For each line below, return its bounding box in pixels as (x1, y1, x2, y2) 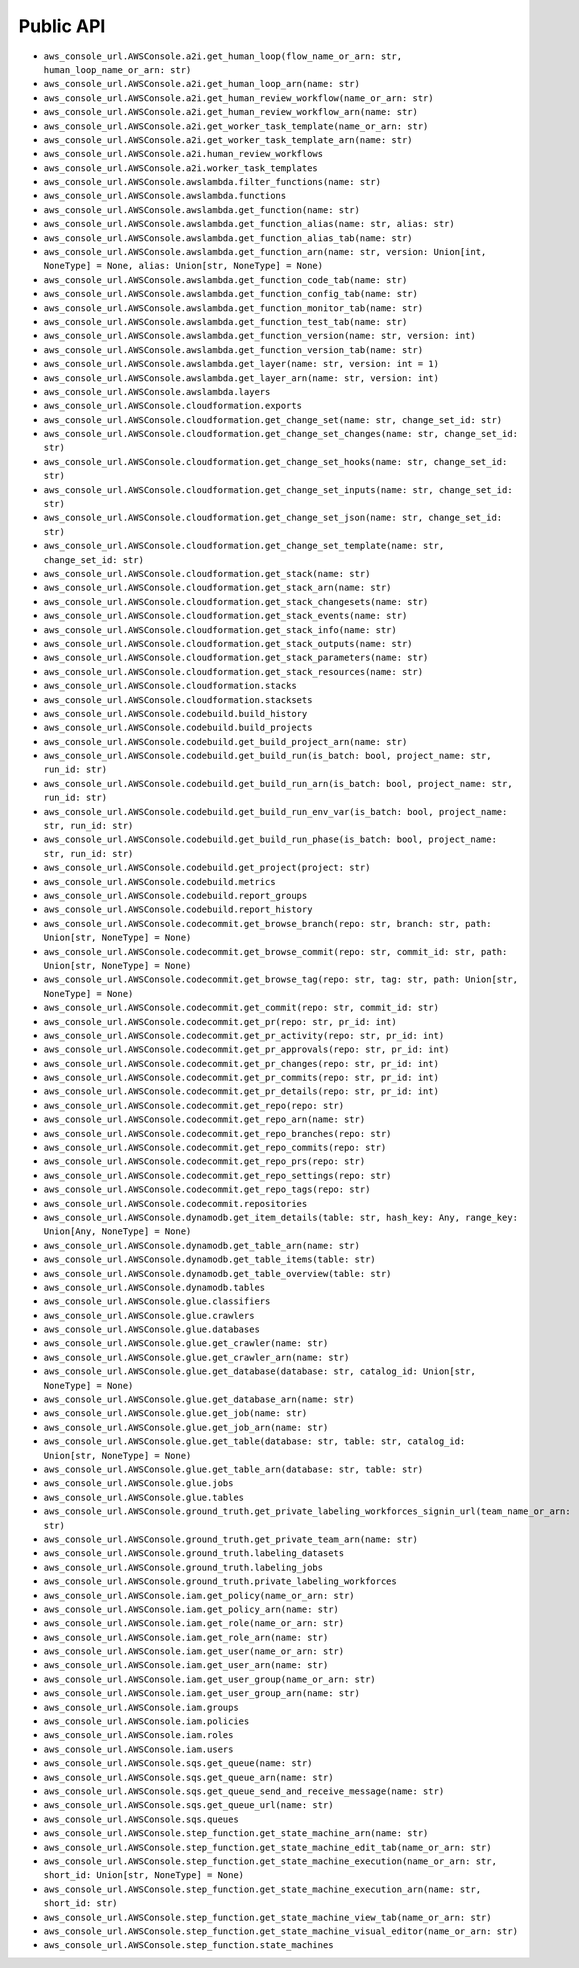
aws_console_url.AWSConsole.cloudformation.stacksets (43, 694, 313, 705)
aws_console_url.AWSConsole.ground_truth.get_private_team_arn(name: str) (43, 1533, 419, 1545)
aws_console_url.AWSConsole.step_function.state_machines (43, 1940, 334, 1951)
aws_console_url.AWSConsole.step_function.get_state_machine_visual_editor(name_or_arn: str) (43, 1925, 519, 1937)
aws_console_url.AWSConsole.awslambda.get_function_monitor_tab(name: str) (43, 302, 424, 314)
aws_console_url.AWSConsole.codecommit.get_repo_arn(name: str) (43, 1114, 366, 1125)
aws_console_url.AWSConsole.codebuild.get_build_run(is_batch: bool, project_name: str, (43, 750, 492, 762)
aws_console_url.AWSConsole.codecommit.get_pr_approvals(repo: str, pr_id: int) (43, 1044, 450, 1055)
